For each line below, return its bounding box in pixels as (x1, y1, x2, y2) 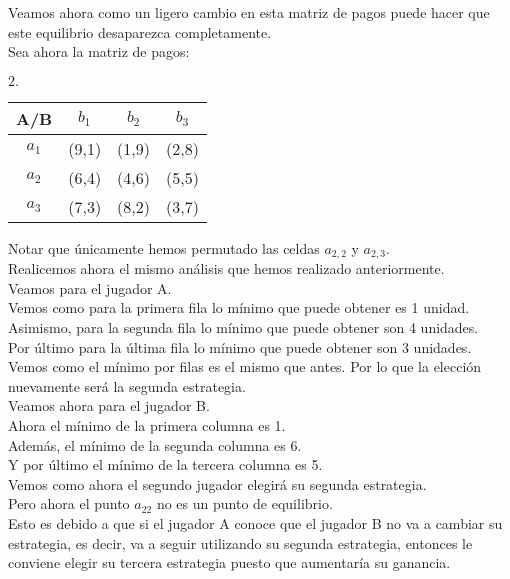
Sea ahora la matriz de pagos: (8, 41, 190, 62)
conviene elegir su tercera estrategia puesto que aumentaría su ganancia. (8, 552, 451, 573)
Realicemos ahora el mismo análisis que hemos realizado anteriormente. (8, 258, 445, 279)
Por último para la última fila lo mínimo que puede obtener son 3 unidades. (8, 336, 472, 357)
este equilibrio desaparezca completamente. (8, 21, 272, 42)
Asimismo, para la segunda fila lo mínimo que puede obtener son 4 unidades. (8, 317, 479, 338)
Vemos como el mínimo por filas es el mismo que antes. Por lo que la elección (8, 356, 482, 377)
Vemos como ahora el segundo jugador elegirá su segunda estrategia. (8, 473, 427, 494)
